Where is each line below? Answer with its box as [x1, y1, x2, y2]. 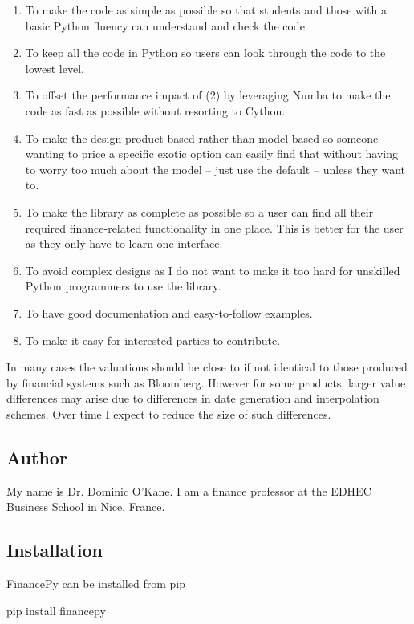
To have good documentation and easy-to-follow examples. [25, 304, 313, 321]
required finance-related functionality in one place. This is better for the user [25, 219, 404, 236]
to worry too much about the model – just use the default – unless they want [25, 160, 406, 177]
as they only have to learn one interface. [25, 235, 223, 252]
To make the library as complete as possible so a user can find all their [25, 203, 374, 220]
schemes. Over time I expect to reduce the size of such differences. [6, 405, 331, 422]
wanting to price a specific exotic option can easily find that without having [25, 145, 398, 162]
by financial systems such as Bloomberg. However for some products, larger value [6, 374, 406, 391]
